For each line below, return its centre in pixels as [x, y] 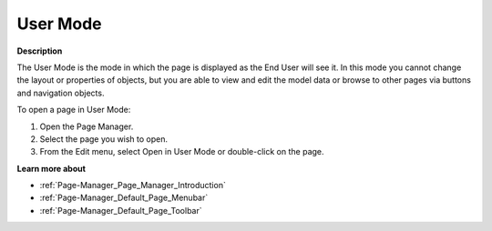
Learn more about [51, 168]
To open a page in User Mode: [74, 110]
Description [40, 51]
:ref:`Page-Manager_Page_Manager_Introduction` [133, 186]
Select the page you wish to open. [104, 139]
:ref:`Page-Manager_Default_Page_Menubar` [124, 198]
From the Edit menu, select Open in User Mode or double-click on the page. [182, 152]
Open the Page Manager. [87, 126]
